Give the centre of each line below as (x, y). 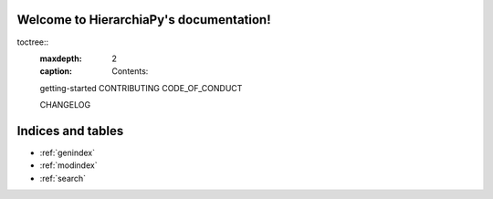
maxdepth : (61, 58)
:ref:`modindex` (68, 165)
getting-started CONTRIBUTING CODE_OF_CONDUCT (141, 88)
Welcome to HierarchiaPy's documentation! (144, 20)
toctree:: (33, 42)
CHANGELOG (65, 105)
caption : (56, 71)
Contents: (130, 71)
